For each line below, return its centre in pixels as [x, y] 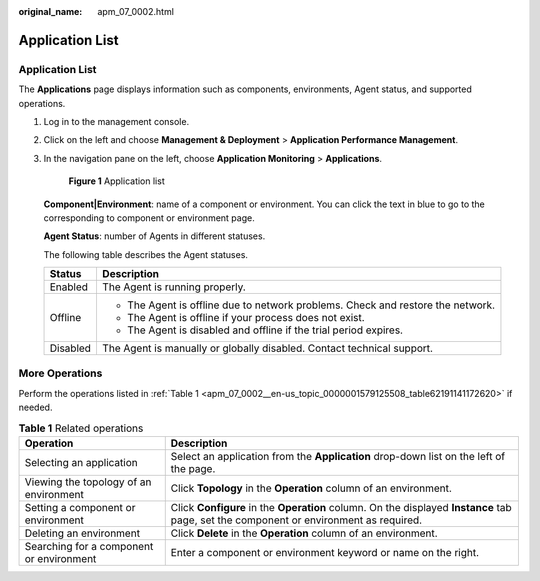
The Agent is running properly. [174, 287]
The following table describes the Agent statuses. [146, 254]
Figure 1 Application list [116, 181]
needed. [35, 407]
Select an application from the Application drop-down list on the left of [337, 456]
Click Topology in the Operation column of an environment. [311, 488]
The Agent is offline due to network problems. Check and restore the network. [310, 305]
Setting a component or [80, 507]
